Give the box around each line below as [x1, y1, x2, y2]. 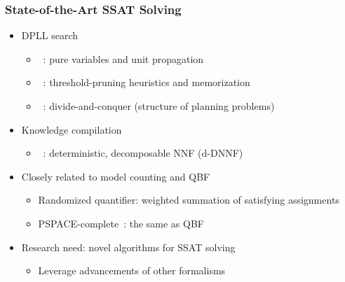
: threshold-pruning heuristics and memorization [43, 75, 250, 90]
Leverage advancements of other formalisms [38, 263, 226, 278]
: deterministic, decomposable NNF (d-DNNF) [43, 146, 243, 160]
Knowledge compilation [21, 122, 122, 136]
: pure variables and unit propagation [43, 51, 204, 66]
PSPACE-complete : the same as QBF [38, 216, 204, 230]
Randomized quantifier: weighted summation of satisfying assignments [38, 192, 339, 207]
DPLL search [21, 28, 79, 43]
